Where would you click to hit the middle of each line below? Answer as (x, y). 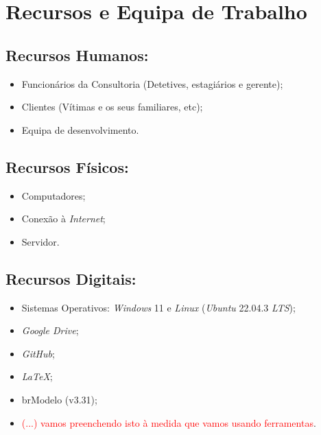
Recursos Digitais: (71, 278)
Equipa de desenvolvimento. (80, 129)
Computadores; (53, 195)
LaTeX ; (37, 376)
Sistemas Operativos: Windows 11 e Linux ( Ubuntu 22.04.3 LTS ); (158, 307)
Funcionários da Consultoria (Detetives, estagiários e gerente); (152, 83)
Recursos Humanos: (77, 55)
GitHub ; (38, 353)
